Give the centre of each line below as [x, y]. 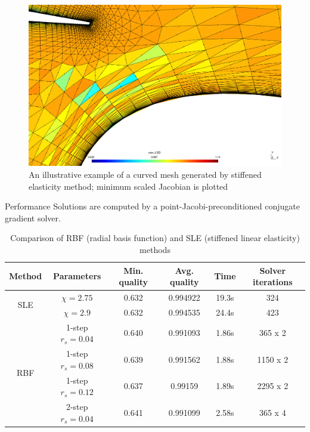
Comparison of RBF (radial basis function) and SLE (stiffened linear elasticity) [155, 238]
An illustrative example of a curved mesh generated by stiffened [145, 174]
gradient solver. [33, 217]
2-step [77, 406]
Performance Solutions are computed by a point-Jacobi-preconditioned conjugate [152, 206]
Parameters [77, 276]
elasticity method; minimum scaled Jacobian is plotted [128, 186]
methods [155, 249]
